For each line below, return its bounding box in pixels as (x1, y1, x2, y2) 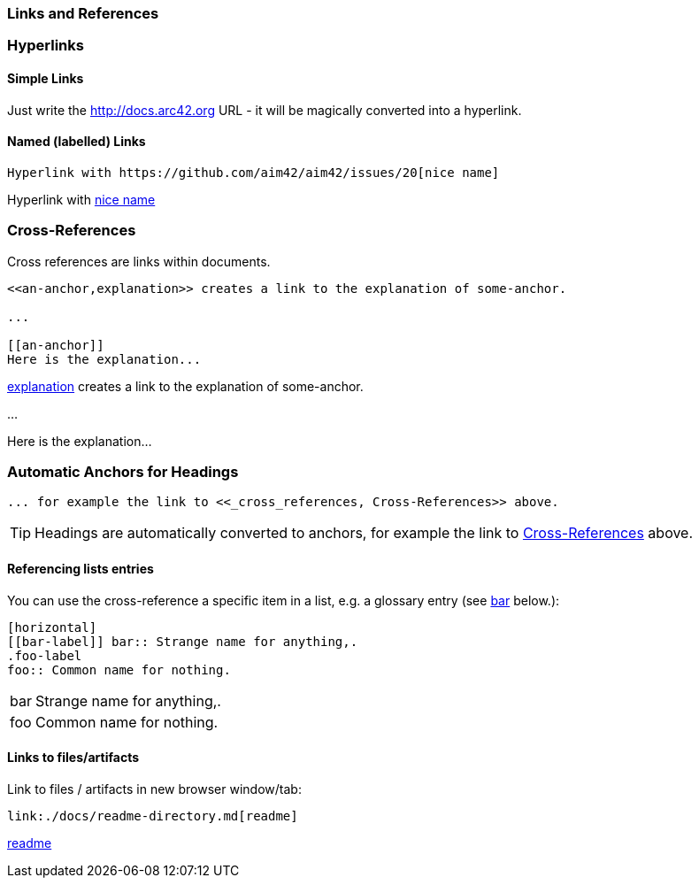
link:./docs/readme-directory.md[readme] (7, 808, 298, 823)
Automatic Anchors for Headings (7, 462, 239, 481)
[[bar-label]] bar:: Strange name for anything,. (7, 634, 358, 649)
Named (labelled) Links (7, 134, 146, 150)
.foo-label (7, 648, 82, 663)
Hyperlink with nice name (7, 191, 156, 207)
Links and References (7, 4, 159, 22)
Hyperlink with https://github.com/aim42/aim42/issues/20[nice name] (7, 165, 500, 180)
